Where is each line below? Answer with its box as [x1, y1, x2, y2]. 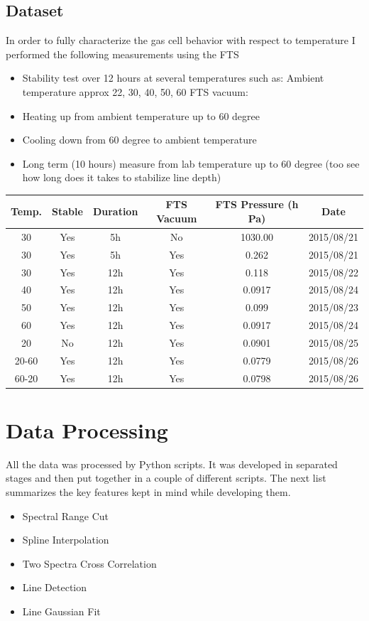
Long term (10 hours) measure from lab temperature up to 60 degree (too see [22, 156, 360, 171]
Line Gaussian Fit [22, 604, 101, 619]
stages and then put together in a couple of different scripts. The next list [6, 470, 326, 485]
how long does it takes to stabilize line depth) [22, 170, 221, 185]
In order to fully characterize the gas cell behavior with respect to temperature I [6, 33, 356, 48]
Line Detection [22, 580, 87, 595]
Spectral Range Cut [22, 508, 109, 523]
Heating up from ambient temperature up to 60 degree [22, 108, 260, 123]
